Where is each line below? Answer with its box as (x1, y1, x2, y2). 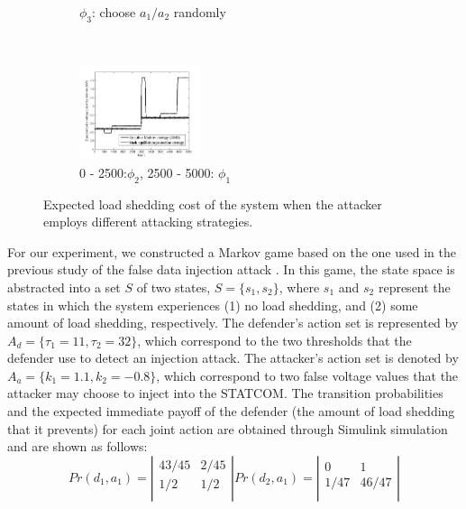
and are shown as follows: (7, 437, 148, 456)
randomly (173, 3, 226, 21)
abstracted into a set (7, 277, 121, 296)
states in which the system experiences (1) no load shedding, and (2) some (7, 295, 418, 314)
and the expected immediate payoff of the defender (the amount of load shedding (7, 402, 455, 421)
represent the (378, 277, 451, 296)
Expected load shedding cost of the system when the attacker (43, 194, 382, 213)
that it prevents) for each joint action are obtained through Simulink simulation (7, 419, 448, 438)
